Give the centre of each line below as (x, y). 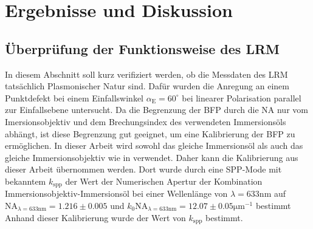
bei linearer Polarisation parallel (242, 97)
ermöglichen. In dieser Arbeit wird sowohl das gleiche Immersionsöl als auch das (154, 145)
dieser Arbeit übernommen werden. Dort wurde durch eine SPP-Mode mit (143, 169)
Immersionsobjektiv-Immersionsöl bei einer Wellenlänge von (116, 193)
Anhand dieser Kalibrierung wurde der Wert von (95, 217)
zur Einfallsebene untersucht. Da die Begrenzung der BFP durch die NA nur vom (156, 110)
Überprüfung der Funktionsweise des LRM (143, 48)
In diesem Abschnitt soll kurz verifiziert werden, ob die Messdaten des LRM (146, 74)
